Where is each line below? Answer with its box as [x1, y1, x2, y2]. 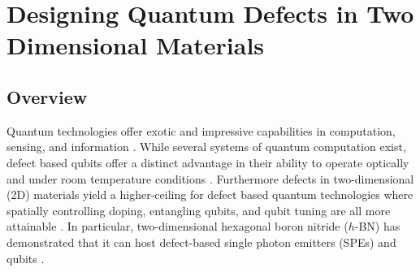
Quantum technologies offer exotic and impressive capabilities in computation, [6, 122, 396, 139]
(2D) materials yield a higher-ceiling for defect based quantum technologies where [6, 186, 414, 203]
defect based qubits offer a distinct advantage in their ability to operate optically [6, 153, 409, 171]
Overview [6, 84, 88, 109]
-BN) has [354, 218, 401, 235]
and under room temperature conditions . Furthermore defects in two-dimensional [6, 170, 414, 187]
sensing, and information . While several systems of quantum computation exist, [6, 138, 406, 155]
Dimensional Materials [6, 28, 265, 62]
